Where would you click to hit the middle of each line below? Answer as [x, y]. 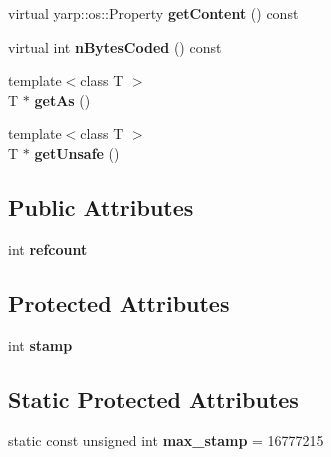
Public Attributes [101, 206]
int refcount [48, 248]
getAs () [62, 99]
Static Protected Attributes [153, 398]
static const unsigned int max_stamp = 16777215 [166, 440]
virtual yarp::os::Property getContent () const [153, 13]
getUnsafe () [77, 152]
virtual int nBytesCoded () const [115, 46]
